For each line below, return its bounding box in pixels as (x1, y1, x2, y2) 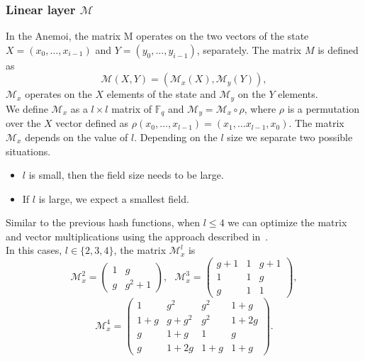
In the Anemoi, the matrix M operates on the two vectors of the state (6, 28, 309, 43)
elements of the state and (106, 87, 216, 101)
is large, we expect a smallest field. (38, 191, 189, 206)
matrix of (111, 101, 152, 116)
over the (6, 116, 41, 130)
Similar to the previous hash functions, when (6, 215, 201, 230)
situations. (6, 143, 51, 158)
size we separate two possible (227, 129, 353, 144)
